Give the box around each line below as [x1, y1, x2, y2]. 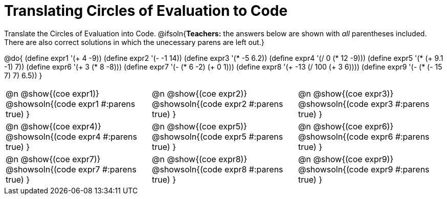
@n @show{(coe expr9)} [298, 153, 394, 164]
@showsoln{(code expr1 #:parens [6, 98, 136, 109]
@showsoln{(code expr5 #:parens [151, 131, 283, 142]
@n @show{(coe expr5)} [151, 121, 247, 131]
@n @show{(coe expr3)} [298, 88, 394, 99]
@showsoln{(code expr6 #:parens [298, 131, 430, 142]
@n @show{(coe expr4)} [6, 121, 101, 131]
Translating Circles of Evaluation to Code [4, 2, 288, 19]
